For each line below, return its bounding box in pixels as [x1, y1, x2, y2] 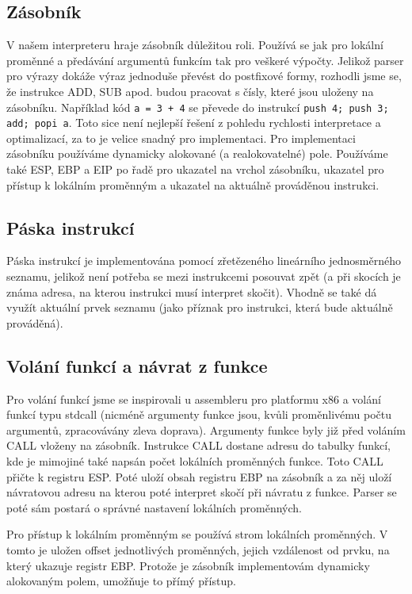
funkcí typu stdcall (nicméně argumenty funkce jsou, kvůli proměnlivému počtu [6, 406, 391, 423]
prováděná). [6, 314, 63, 331]
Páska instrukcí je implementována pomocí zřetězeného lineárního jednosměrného [6, 252, 401, 269]
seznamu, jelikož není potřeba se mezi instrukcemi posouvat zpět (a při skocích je [6, 268, 401, 285]
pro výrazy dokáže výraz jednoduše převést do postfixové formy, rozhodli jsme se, [6, 67, 402, 84]
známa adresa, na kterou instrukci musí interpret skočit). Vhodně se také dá [6, 283, 377, 300]
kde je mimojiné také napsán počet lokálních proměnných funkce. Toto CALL [6, 453, 383, 469]
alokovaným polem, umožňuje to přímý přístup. [6, 573, 236, 589]
